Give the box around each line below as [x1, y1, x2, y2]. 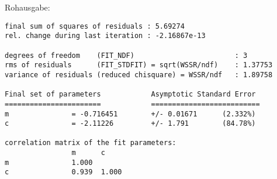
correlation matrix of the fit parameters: [5, 139, 176, 147]
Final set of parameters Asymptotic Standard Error [5, 90, 256, 99]
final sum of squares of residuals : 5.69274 [5, 22, 185, 30]
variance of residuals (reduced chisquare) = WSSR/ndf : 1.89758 [5, 70, 273, 79]
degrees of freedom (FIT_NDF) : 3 [5, 51, 248, 60]
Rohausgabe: [5, 1, 50, 13]
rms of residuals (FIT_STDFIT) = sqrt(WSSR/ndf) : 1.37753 [5, 61, 273, 70]
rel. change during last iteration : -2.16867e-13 [5, 32, 206, 40]
